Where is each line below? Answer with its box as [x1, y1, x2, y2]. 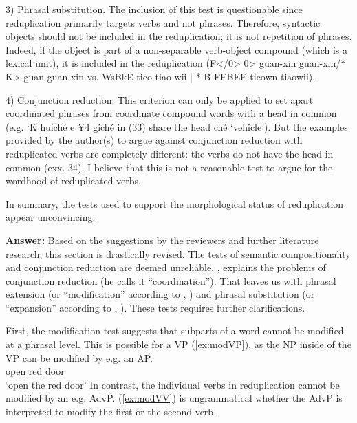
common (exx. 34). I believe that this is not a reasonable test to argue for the [6, 160, 333, 174]
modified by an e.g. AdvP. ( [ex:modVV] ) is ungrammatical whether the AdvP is [6, 391, 343, 405]
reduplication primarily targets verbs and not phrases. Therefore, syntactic [6, 15, 321, 30]
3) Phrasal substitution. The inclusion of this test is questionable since [6, 2, 303, 16]
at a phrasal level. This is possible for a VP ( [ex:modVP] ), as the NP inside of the [6, 337, 351, 351]
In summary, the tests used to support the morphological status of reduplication [6, 196, 344, 210]
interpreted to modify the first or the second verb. [6, 404, 217, 419]
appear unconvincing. [6, 210, 96, 224]
